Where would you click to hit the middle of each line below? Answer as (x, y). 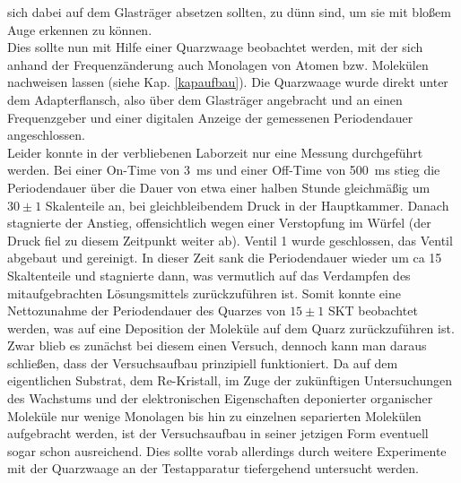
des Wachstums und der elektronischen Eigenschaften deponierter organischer (220, 398)
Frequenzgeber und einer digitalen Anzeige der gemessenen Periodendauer (210, 117)
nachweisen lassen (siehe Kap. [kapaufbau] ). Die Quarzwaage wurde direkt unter (228, 82)
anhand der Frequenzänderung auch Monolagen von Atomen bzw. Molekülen (218, 64)
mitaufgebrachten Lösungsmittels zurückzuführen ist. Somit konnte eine (204, 293)
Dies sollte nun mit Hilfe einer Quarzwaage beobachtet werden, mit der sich (215, 47)
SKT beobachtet (373, 310)
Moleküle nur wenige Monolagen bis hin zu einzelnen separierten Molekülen (214, 415)
